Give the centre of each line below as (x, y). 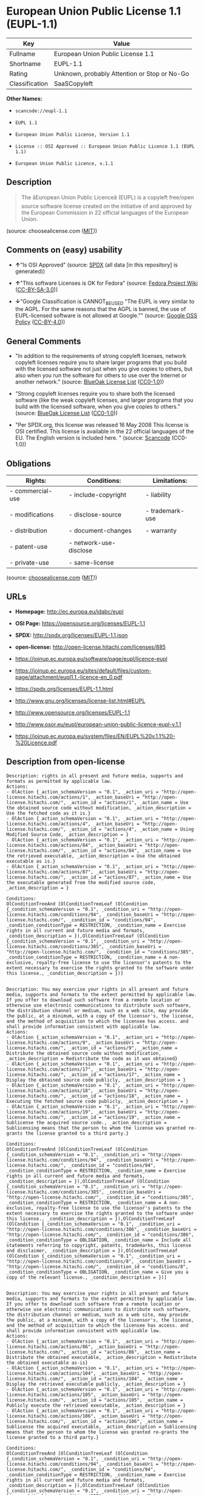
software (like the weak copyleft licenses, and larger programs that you (104, 400)
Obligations (29, 464)
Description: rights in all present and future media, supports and (95, 776)
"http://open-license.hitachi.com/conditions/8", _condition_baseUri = (99, 1261)
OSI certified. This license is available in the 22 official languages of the (104, 432)
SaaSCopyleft (73, 84)
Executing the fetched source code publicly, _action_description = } (97, 1101)
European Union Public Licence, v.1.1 (64, 163)
